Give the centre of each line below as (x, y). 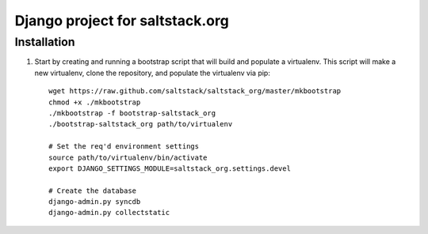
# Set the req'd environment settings (124, 147)
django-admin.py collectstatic (109, 213)
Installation (45, 42)
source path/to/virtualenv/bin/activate (128, 157)
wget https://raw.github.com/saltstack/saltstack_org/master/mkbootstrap (195, 91)
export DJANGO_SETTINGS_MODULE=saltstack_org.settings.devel (170, 168)
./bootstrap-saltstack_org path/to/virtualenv (141, 124)
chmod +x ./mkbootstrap (95, 102)
